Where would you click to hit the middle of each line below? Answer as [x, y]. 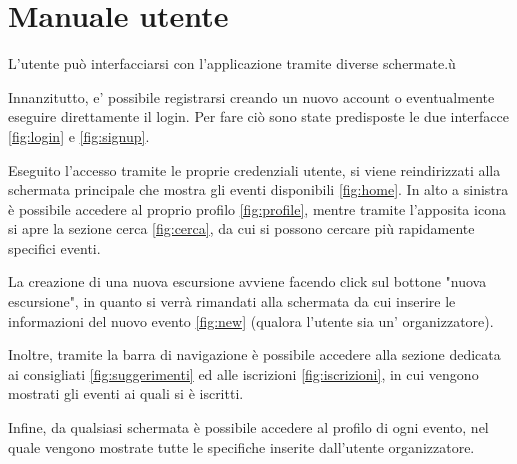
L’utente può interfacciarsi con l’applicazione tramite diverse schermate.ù [232, 63]
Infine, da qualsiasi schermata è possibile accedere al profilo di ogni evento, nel [248, 427]
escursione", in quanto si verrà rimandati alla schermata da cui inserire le [232, 301]
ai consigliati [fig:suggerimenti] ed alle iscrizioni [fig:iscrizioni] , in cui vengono [243, 373]
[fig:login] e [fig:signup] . [79, 135]
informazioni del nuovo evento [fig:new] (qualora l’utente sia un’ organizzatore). [251, 320]
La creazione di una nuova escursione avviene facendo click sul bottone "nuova [247, 281]
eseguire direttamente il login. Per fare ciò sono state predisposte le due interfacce [258, 116]
